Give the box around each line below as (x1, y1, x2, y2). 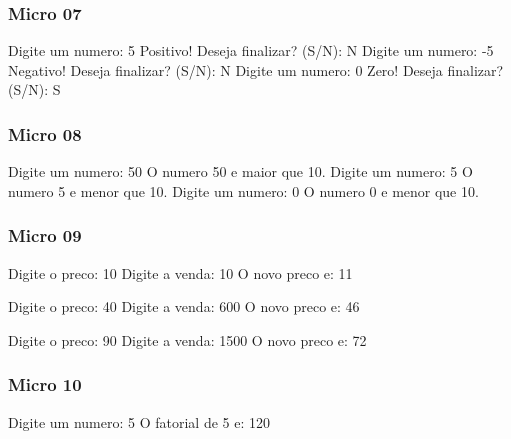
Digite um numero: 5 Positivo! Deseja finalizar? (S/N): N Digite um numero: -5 (8, 40, 494, 61)
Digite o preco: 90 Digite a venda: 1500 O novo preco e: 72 (8, 329, 367, 350)
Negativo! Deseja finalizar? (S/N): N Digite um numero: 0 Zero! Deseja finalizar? (8, 59, 504, 80)
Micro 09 (8, 223, 82, 248)
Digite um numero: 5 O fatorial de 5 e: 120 (8, 411, 270, 432)
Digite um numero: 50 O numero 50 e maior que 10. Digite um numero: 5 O (8, 161, 473, 182)
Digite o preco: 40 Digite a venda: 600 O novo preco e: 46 (8, 296, 360, 317)
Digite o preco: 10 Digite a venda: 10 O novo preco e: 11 (8, 262, 353, 283)
